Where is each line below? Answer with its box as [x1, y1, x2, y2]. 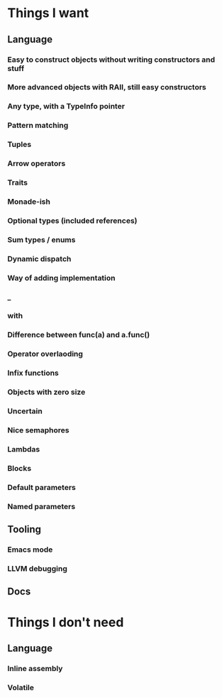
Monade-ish [7, 197, 51, 207]
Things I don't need [7, 614, 124, 630]
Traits [7, 178, 28, 187]
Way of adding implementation [7, 273, 116, 283]
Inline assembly [7, 663, 63, 673]
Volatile [7, 682, 34, 692]
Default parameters [7, 482, 76, 492]
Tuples [7, 140, 32, 150]
